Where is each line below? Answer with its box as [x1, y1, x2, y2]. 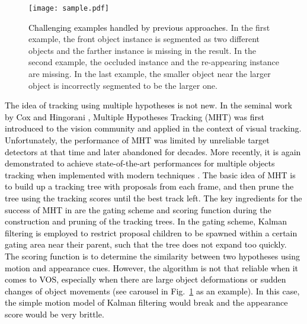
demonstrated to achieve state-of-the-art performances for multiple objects [5, 157, 275, 169]
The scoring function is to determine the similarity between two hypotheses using [5, 249, 300, 262]
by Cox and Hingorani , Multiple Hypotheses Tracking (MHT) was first [5, 110, 264, 123]
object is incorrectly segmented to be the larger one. [28, 79, 218, 91]
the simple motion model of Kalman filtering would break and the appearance [5, 296, 288, 309]
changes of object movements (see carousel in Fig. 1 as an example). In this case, [5, 284, 300, 297]
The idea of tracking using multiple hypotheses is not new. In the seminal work [5, 99, 293, 111]
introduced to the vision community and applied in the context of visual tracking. [5, 122, 302, 134]
